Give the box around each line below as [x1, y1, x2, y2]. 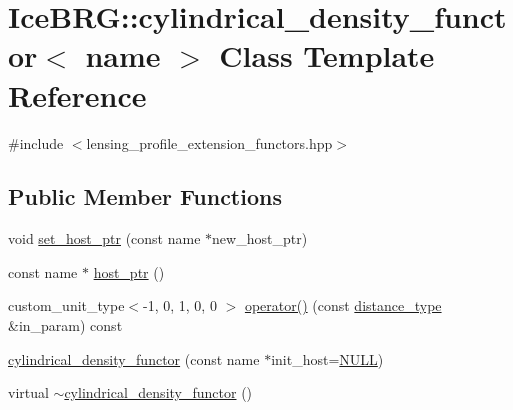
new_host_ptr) [212, 228, 308, 249]
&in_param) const [8, 315, 123, 336]
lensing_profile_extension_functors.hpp [86, 132, 333, 153]
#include [8, 132, 64, 153]
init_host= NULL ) [271, 348, 384, 369]
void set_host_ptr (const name [8, 228, 201, 249]
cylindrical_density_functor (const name [8, 348, 260, 369]
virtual [8, 382, 49, 403]
